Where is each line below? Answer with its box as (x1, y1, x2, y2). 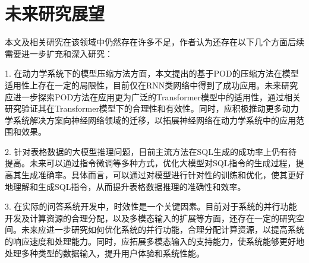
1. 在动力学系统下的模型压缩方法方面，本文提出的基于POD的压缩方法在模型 (5, 67, 299, 80)
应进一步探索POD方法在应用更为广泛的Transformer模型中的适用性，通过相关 (5, 90, 301, 103)
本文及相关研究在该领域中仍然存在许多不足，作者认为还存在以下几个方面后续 (5, 36, 304, 48)
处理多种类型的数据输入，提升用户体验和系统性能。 (5, 246, 204, 259)
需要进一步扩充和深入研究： (5, 47, 113, 59)
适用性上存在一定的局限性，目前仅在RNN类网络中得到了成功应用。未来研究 (5, 78, 298, 91)
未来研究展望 (5, 1, 105, 26)
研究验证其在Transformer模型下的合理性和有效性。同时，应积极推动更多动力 (5, 102, 299, 115)
